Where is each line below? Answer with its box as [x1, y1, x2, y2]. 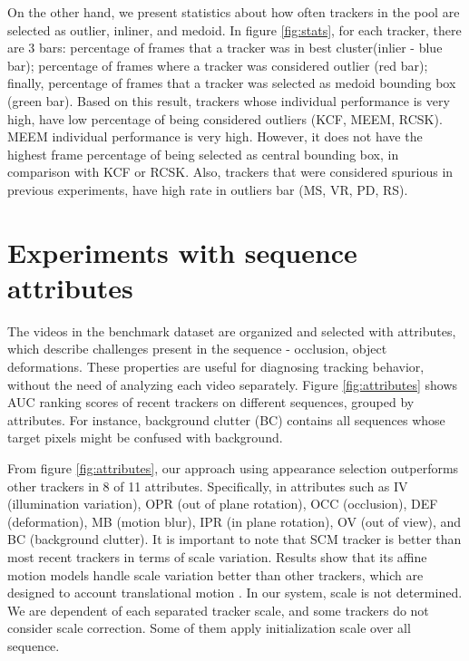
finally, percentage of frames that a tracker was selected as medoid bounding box [7, 73, 456, 92]
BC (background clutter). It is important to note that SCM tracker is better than [7, 530, 462, 549]
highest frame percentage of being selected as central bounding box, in [7, 144, 399, 163]
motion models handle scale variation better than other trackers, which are [7, 565, 424, 584]
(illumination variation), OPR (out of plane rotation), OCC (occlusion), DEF [7, 494, 438, 513]
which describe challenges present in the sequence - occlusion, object [7, 339, 387, 358]
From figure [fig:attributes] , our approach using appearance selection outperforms [7, 459, 459, 477]
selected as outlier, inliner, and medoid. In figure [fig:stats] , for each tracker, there [7, 20, 462, 39]
